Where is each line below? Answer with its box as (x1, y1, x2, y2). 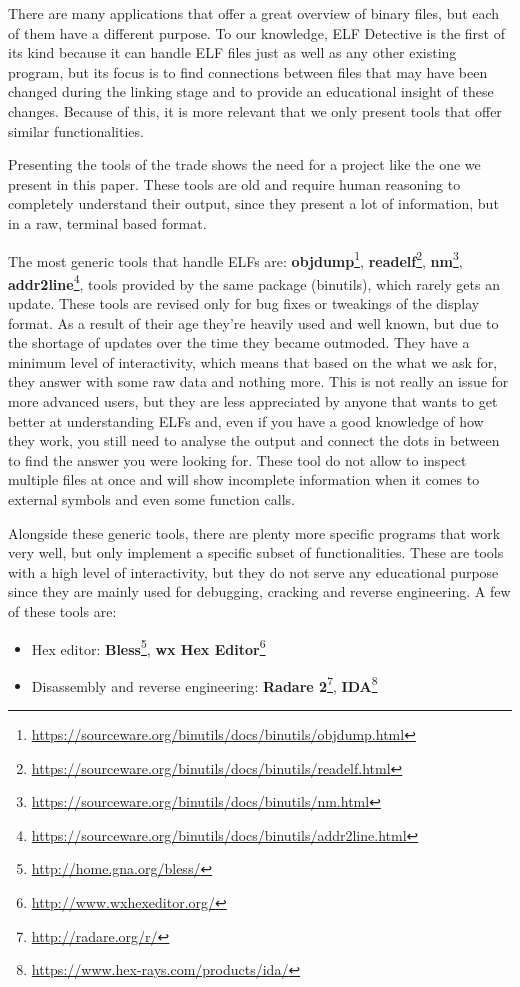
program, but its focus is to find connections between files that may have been (8, 61, 488, 82)
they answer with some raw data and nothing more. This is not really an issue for (8, 371, 509, 392)
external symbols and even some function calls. (8, 488, 295, 509)
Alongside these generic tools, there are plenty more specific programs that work (8, 522, 501, 543)
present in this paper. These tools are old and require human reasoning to (8, 173, 461, 194)
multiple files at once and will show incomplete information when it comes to (8, 469, 480, 490)
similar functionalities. (8, 120, 144, 141)
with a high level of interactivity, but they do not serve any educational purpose (8, 561, 499, 582)
